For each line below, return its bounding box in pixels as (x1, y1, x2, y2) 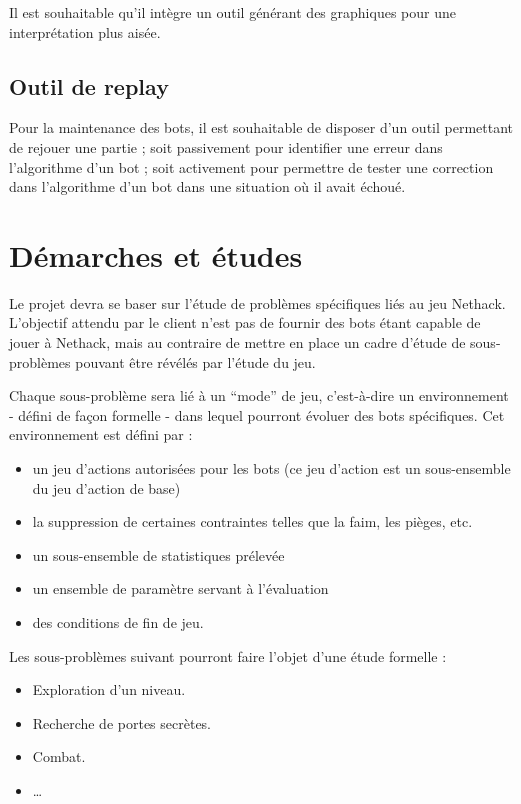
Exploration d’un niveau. (32, 679, 186, 700)
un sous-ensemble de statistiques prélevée (32, 544, 285, 565)
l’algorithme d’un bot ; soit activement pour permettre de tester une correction (9, 156, 494, 177)
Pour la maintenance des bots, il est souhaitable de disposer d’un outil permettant (9, 117, 514, 138)
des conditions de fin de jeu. (32, 612, 204, 633)
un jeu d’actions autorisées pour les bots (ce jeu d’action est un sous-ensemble (32, 458, 511, 479)
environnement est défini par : (9, 424, 193, 445)
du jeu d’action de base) (32, 477, 181, 498)
